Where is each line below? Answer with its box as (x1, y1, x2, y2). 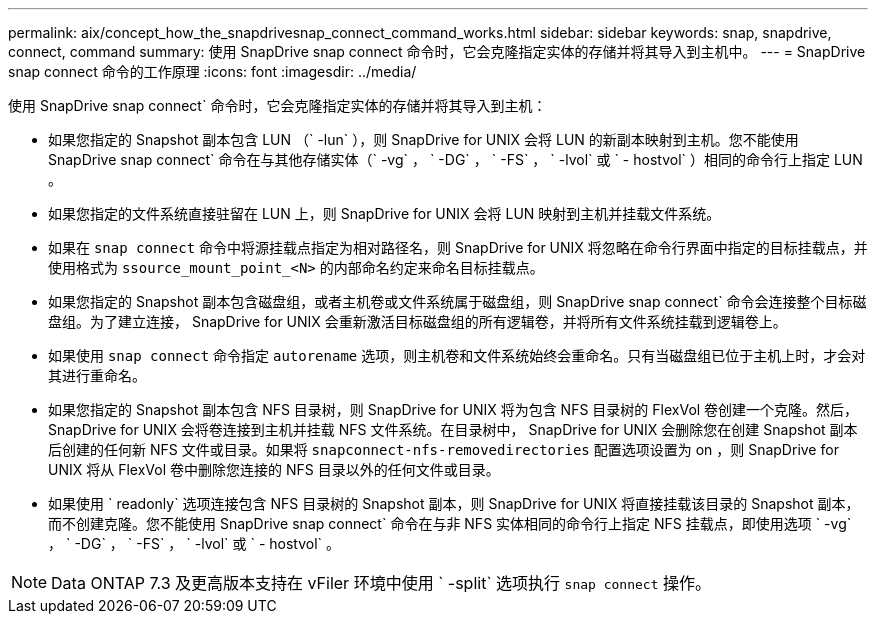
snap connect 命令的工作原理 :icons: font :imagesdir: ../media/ (8, 63, 417, 80)
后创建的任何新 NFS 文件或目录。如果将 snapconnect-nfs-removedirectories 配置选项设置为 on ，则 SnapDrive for (48, 441, 839, 458)
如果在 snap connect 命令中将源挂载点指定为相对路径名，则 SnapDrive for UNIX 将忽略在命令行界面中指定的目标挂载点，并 (48, 239, 868, 256)
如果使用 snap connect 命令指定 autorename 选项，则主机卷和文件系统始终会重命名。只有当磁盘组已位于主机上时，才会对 (48, 347, 866, 364)
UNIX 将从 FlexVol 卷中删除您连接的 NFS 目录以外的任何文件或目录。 (48, 461, 500, 478)
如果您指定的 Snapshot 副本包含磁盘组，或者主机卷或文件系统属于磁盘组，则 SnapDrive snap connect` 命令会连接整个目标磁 (48, 293, 867, 310)
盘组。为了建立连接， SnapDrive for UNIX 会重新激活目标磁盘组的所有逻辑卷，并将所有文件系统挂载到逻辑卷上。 (48, 313, 787, 330)
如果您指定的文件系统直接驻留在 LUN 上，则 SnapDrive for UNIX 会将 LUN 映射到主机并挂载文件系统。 (48, 205, 721, 222)
